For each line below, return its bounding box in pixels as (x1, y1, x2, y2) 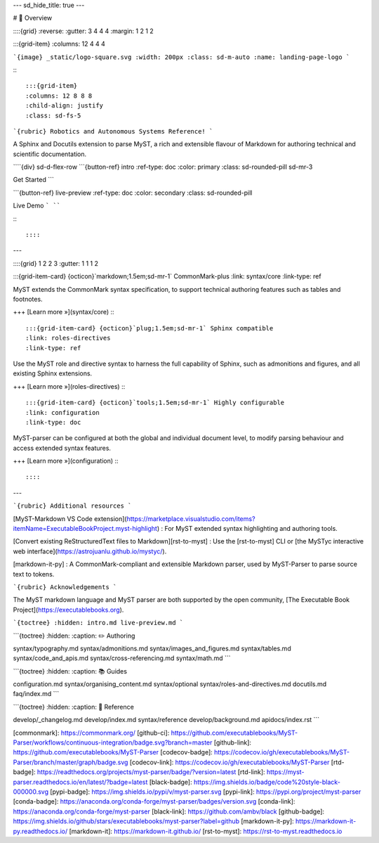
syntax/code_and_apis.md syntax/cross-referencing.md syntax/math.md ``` (13, 654, 231, 662)
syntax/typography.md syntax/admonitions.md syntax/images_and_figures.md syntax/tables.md (13, 644, 291, 652)
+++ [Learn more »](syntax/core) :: (13, 308, 115, 316)
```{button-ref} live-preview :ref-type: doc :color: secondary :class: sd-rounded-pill (13, 188, 253, 197)
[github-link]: (213, 738, 252, 747)
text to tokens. (13, 569, 55, 578)
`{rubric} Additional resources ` (13, 502, 132, 510)
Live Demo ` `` (13, 201, 61, 210)
